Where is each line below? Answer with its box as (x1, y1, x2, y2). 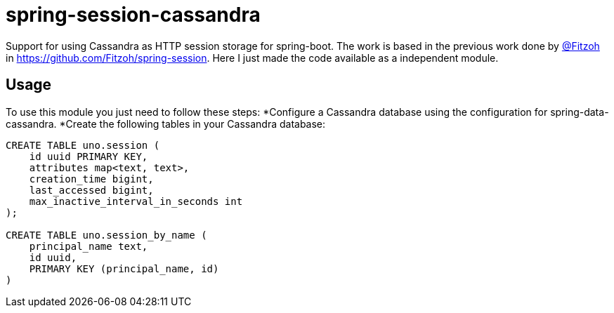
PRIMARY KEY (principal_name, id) (29, 262, 219, 274)
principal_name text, (29, 240, 148, 252)
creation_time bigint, (29, 173, 154, 185)
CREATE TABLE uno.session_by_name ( (6, 229, 207, 241)
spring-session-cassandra (6, 3, 261, 27)
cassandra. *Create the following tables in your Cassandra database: (6, 117, 326, 130)
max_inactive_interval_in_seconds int (29, 195, 243, 207)
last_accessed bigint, (29, 184, 154, 196)
